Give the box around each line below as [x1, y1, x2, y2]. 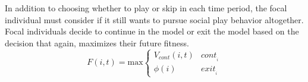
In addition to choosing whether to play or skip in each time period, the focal [5, 2, 287, 14]
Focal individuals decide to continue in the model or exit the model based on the [5, 25, 299, 37]
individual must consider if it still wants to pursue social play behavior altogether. [5, 13, 304, 26]
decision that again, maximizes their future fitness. [5, 36, 189, 49]
